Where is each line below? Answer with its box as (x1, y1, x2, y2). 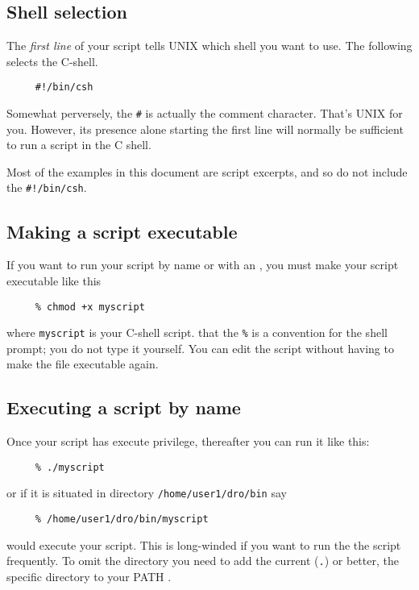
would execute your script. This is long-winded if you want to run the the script (6, 536, 401, 553)
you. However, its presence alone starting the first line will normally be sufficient (6, 120, 404, 137)
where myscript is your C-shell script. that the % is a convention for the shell (6, 324, 388, 341)
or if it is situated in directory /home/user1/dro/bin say (6, 484, 287, 501)
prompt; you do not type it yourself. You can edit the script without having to (6, 339, 394, 356)
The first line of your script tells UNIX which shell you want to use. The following (6, 37, 413, 54)
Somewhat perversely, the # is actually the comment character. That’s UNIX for (6, 105, 403, 122)
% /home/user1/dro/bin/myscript (35, 513, 209, 526)
